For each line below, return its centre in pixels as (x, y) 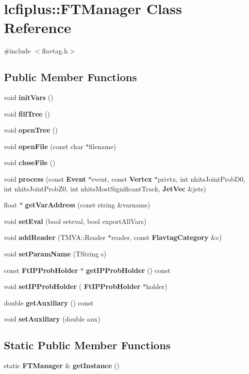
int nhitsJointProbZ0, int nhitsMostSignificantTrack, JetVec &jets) (105, 188)
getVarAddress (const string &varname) (88, 205)
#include (17, 51)
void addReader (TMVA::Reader (55, 237)
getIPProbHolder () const (128, 270)
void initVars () (29, 97)
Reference (38, 27)
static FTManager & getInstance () (62, 365)
